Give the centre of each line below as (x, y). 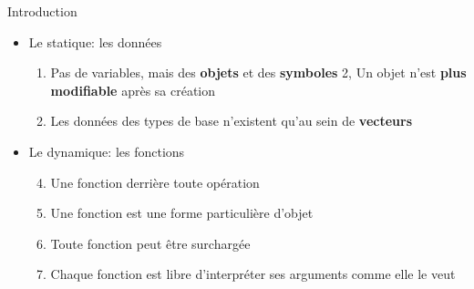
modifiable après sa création (133, 90)
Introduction (42, 11)
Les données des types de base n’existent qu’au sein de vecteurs (231, 121)
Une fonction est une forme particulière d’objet (182, 213)
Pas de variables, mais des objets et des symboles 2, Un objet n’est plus (258, 72)
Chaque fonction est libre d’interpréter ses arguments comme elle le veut (253, 274)
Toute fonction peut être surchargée (150, 243)
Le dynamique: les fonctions (107, 151)
